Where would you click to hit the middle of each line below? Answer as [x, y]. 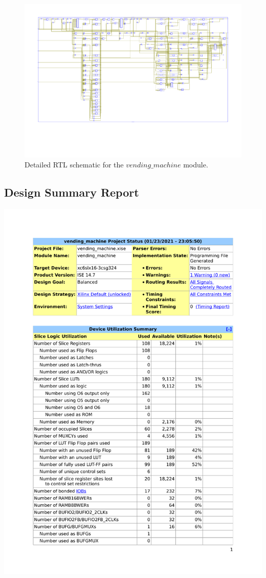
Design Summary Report [72, 192]
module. [196, 165]
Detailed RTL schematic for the [74, 165]
